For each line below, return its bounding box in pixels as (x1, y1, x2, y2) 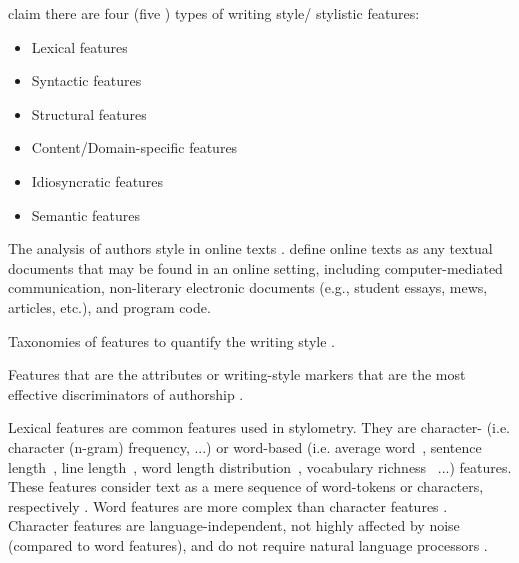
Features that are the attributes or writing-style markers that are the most (8, 364, 466, 385)
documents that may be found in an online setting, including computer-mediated (8, 257, 503, 278)
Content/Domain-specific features (31, 137, 238, 158)
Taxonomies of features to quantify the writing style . (8, 330, 335, 351)
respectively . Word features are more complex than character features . (8, 495, 448, 516)
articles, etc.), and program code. (8, 296, 211, 317)
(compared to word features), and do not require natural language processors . (8, 534, 488, 555)
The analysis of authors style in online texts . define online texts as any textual (8, 238, 493, 259)
